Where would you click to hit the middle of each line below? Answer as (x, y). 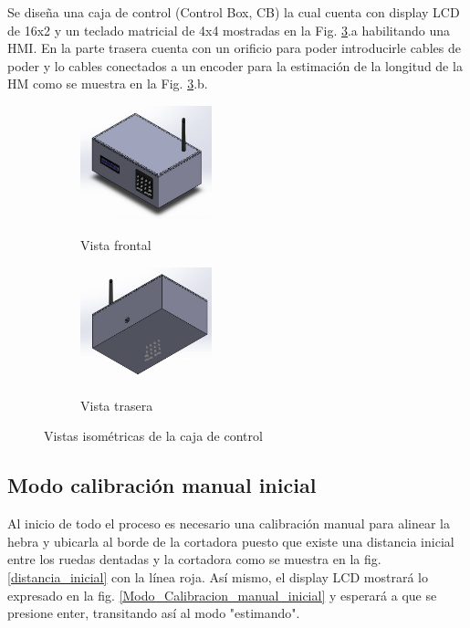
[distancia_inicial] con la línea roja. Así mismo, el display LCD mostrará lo (218, 577)
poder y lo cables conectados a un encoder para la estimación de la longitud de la (235, 65)
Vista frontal (116, 245)
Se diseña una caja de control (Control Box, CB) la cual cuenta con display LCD (234, 12)
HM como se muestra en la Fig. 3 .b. (108, 84)
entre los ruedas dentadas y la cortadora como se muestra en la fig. (194, 559)
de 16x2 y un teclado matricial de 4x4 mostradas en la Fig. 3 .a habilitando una (229, 30)
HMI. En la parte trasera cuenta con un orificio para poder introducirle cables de (234, 48)
